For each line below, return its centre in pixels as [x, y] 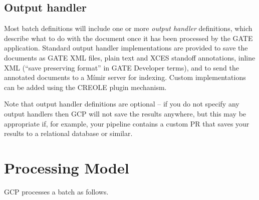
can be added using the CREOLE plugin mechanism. [85, 87]
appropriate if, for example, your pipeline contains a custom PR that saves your [127, 123]
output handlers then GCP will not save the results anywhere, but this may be [125, 113]
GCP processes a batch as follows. [56, 191]
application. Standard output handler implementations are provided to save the [126, 48]
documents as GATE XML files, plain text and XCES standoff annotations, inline [130, 57]
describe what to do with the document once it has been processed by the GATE [128, 38]
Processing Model [67, 167]
